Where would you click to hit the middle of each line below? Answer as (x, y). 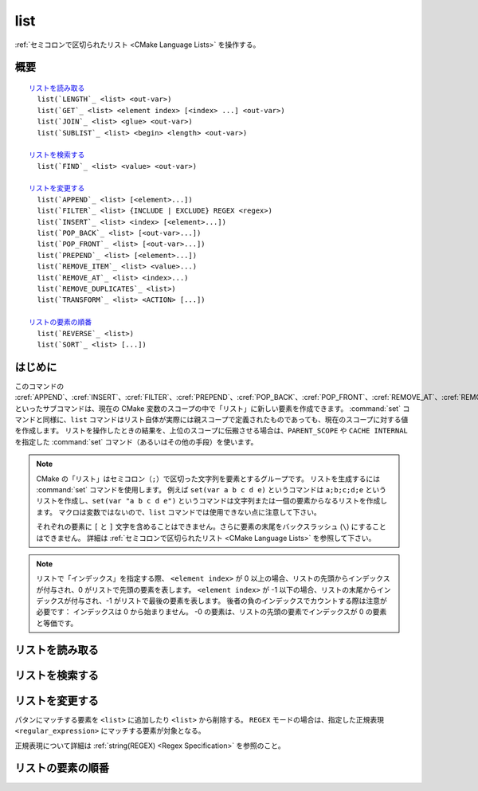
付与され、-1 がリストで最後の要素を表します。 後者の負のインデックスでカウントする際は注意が (229, 601)
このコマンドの (39, 386)
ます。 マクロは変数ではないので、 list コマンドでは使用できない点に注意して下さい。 (179, 512)
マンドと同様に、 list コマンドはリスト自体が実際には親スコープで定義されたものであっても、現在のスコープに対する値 (212, 420)
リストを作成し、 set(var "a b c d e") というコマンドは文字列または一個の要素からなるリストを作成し (212, 501)
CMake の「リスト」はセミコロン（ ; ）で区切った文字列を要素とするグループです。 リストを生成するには (208, 479)
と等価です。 (57, 623)
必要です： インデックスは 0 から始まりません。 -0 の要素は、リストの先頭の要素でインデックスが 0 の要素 (212, 612)
